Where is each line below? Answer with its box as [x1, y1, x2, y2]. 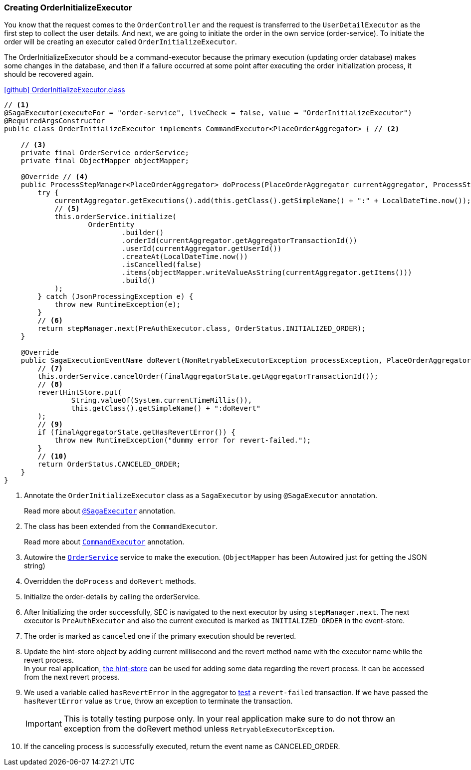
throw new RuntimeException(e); [54, 300, 181, 309]
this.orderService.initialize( [54, 213, 177, 221]
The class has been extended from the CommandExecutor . [24, 522, 218, 531]
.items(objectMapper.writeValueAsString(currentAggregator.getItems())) [122, 268, 412, 277]
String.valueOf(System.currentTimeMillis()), [71, 396, 252, 405]
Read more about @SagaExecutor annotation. [24, 507, 176, 515]
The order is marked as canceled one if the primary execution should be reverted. [24, 632, 296, 641]
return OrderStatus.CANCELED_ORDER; [37, 460, 181, 469]
